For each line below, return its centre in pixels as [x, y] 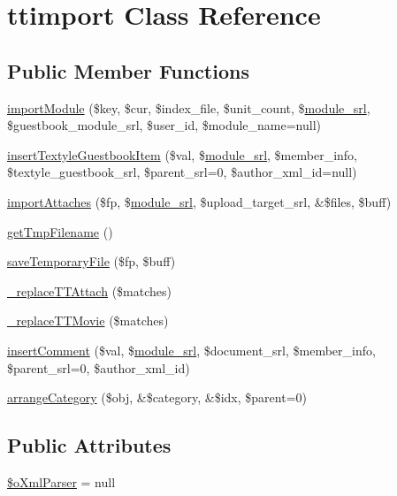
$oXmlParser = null [61, 481]
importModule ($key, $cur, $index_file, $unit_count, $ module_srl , [189, 107]
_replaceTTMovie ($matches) [88, 320]
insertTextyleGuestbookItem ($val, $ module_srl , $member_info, [182, 154]
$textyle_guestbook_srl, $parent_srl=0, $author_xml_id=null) [182, 172]
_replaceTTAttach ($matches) [89, 290]
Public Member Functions [128, 70]
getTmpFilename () [60, 231]
